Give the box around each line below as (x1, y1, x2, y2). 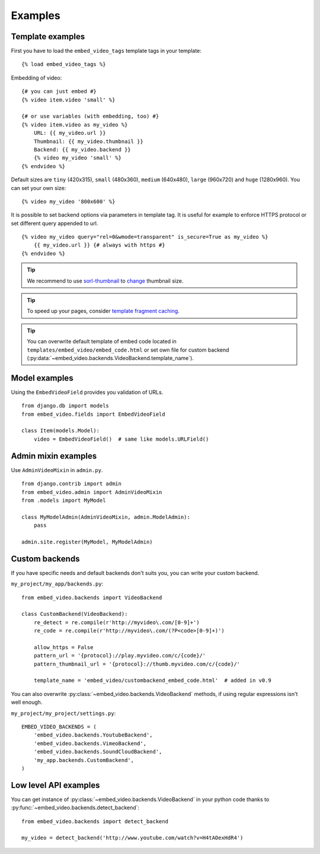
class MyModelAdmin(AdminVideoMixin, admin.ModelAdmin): (21, 514, 191, 520)
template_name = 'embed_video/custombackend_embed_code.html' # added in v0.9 (33, 677, 272, 684)
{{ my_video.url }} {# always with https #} (33, 242, 165, 249)
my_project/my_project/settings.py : (11, 710, 116, 717)
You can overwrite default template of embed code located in (27, 338, 177, 345)
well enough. (11, 698, 43, 706)
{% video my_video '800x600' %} (21, 198, 116, 205)
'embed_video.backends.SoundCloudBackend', (33, 748, 162, 755)
